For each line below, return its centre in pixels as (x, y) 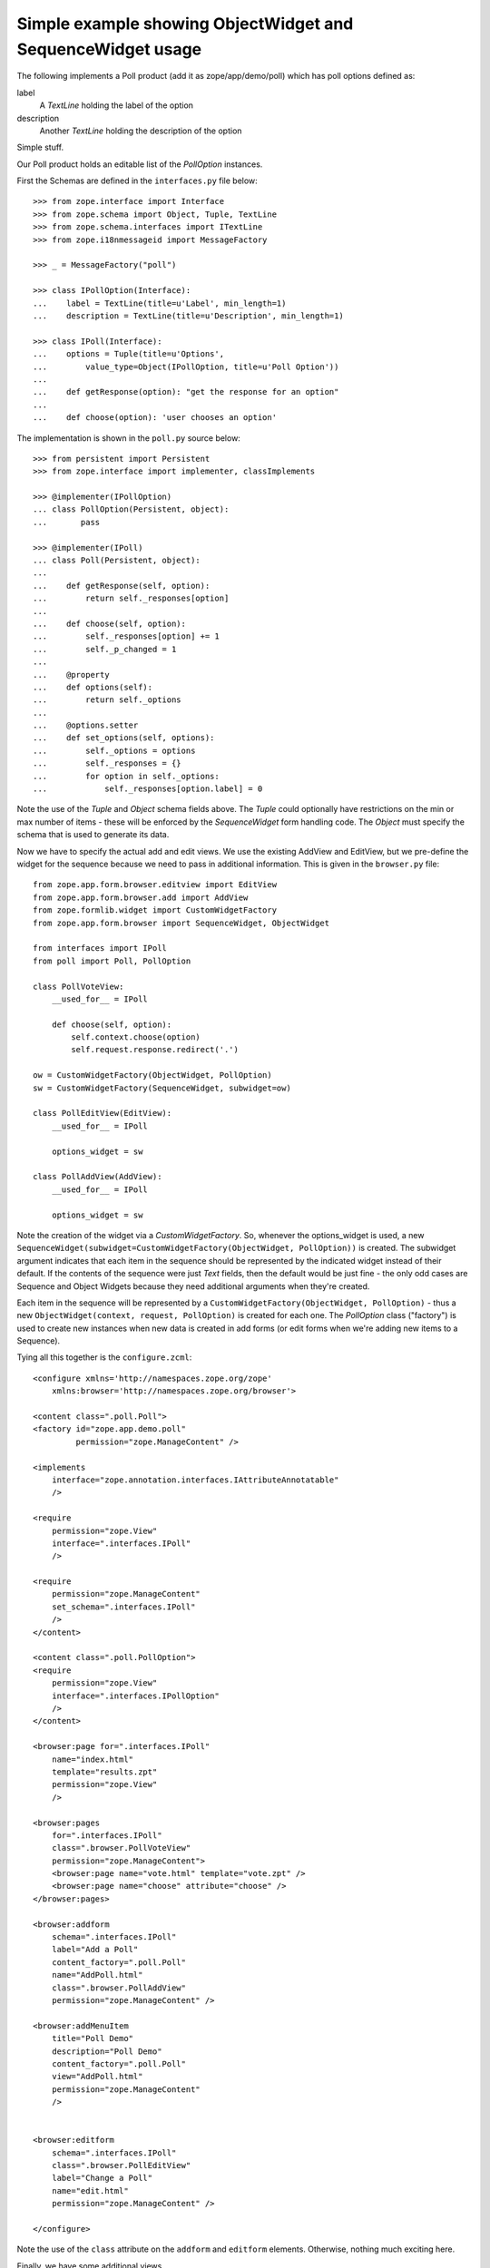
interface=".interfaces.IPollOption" (135, 1696)
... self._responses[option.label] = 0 (148, 789)
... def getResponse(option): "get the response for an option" (186, 392)
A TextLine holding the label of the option (117, 105)
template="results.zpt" (104, 1772)
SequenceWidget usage (109, 49)
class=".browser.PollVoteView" (121, 1848)
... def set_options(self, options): (124, 738)
